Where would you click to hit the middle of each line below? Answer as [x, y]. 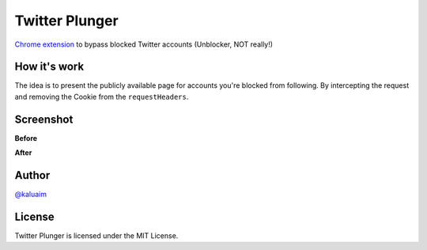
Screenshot [44, 119]
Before [26, 138]
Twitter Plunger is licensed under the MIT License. [96, 235]
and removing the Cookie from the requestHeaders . [102, 97]
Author [32, 175]
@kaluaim [31, 195]
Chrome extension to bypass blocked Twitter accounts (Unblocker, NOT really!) [144, 44]
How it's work [49, 67]
